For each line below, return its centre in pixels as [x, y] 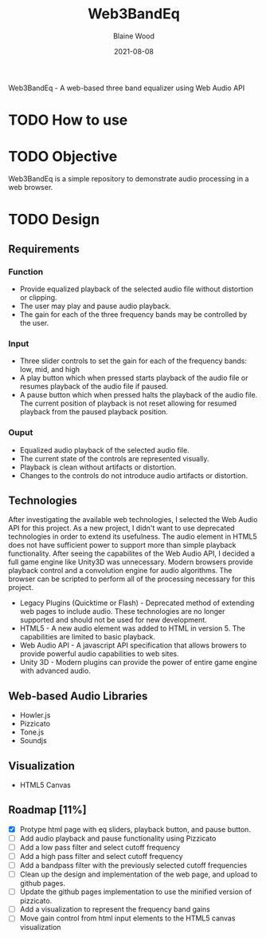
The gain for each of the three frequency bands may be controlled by [133, 314]
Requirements [44, 249]
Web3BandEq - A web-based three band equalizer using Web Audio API [127, 88]
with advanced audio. [55, 671]
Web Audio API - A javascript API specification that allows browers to [133, 645]
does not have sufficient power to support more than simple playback [122, 545]
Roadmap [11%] [47, 810]
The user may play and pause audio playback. [95, 306]
